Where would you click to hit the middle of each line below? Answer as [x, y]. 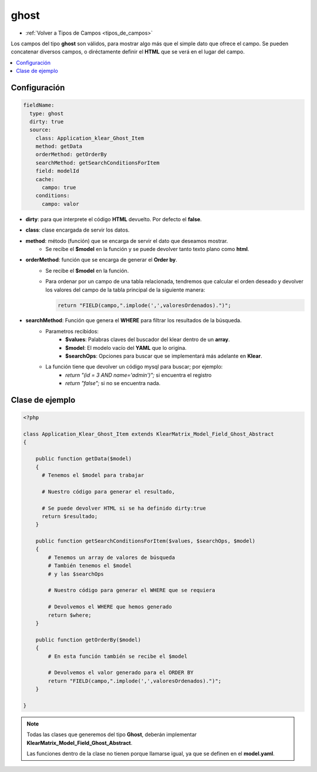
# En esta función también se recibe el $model [118, 656]
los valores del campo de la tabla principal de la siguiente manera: [125, 290]
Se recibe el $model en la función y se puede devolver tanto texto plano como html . [147, 249]
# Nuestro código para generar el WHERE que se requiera [131, 590]
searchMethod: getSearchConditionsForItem [97, 163]
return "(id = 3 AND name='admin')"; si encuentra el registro [139, 375]
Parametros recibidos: [72, 331]
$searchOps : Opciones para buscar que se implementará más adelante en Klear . [164, 356]
